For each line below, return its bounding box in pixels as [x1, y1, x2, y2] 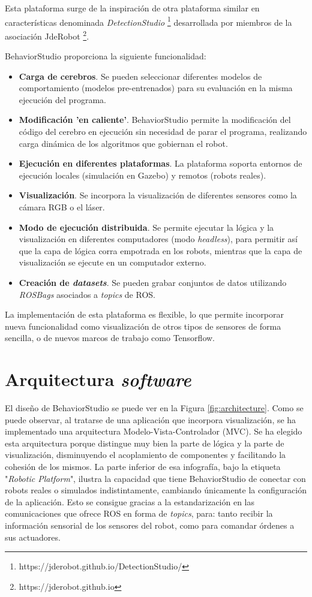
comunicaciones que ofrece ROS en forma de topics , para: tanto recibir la [5, 507, 273, 520]
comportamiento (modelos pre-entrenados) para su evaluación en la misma [19, 82, 293, 94]
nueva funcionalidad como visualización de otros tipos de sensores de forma [5, 319, 281, 332]
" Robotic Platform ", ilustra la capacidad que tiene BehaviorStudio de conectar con [5, 472, 306, 484]
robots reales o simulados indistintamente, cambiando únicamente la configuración [5, 484, 307, 496]
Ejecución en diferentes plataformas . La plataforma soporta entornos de [19, 157, 302, 170]
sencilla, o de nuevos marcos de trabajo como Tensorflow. [5, 331, 215, 344]
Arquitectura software [5, 367, 191, 392]
